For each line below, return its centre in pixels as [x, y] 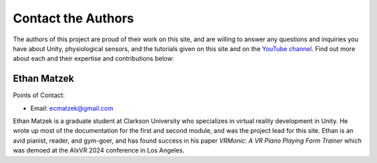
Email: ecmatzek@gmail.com [72, 108]
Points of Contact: [39, 95]
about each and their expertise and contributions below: [94, 59]
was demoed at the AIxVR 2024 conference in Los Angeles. [99, 150]
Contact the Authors [73, 18]
